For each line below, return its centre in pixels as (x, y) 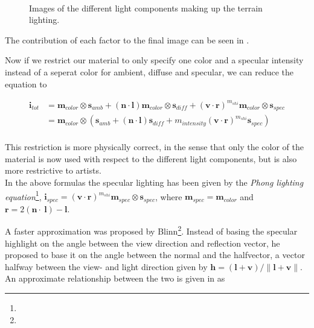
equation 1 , (23, 195)
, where (169, 196)
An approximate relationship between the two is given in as (115, 278)
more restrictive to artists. (53, 170)
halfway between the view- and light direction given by (106, 266)
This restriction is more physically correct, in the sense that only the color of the (154, 147)
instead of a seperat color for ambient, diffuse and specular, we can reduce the (149, 71)
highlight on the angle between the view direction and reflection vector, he (143, 243)
